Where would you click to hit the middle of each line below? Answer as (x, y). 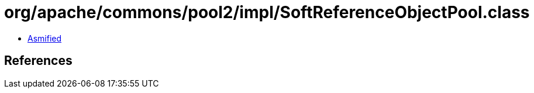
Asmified (45, 38)
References (38, 61)
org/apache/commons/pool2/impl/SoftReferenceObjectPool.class (267, 12)
